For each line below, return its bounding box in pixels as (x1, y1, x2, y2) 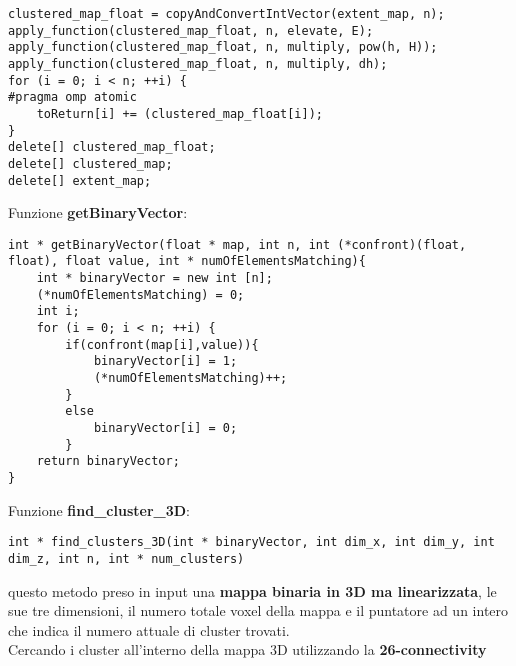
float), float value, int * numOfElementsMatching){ (8, 254, 366, 269)
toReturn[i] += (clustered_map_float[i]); (36, 106, 323, 121)
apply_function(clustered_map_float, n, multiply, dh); (8, 56, 388, 71)
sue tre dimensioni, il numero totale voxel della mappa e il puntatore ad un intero (8, 600, 509, 621)
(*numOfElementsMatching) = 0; (36, 287, 245, 302)
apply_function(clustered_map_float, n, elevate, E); (8, 23, 374, 38)
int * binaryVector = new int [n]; (36, 271, 273, 286)
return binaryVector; (36, 454, 180, 469)
